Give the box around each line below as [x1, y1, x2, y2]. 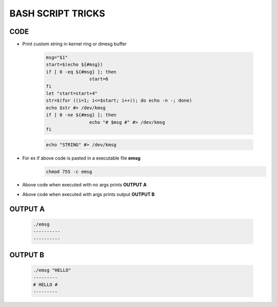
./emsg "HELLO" [33, 267, 71, 273]
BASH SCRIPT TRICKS [9, 8, 105, 19]
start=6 [89, 76, 109, 82]
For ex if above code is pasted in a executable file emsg [22, 155, 141, 161]
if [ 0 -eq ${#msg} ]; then [46, 69, 116, 74]
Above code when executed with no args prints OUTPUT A [22, 182, 147, 188]
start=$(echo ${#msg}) [46, 62, 103, 68]
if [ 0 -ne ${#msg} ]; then [46, 112, 116, 118]
